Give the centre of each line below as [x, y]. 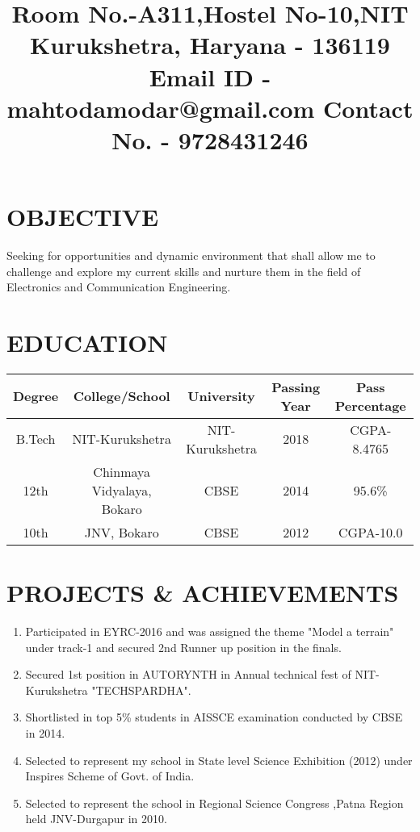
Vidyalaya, [122, 490]
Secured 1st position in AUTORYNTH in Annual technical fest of [188, 674]
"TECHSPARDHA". [141, 690]
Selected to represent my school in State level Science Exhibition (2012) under [219, 760]
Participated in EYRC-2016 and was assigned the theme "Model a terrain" [210, 631]
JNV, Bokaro [122, 532]
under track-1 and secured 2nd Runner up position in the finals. [183, 647]
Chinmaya [122, 471]
